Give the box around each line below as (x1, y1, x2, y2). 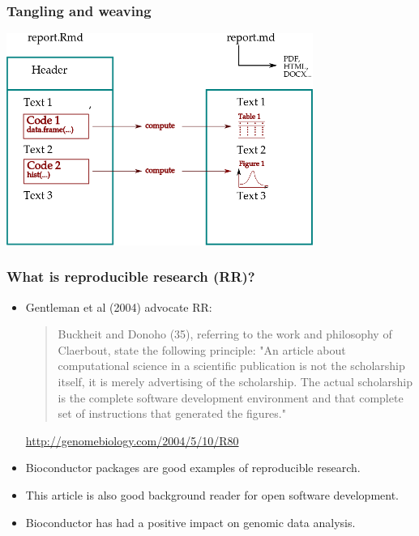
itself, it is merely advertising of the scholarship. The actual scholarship (58, 373, 413, 390)
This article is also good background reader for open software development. (25, 487, 400, 504)
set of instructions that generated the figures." (58, 405, 286, 422)
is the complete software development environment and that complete (58, 389, 404, 406)
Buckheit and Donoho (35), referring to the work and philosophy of (58, 325, 392, 342)
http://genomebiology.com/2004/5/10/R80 (25, 432, 239, 449)
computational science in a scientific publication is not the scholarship (58, 357, 405, 374)
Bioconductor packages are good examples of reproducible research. (25, 459, 361, 476)
